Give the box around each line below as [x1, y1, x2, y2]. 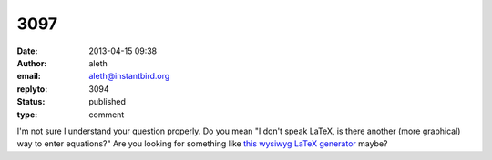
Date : [16, 45, 38, 56]
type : [16, 109, 38, 120]
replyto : [16, 83, 48, 95]
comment [88, 109, 125, 120]
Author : [16, 57, 47, 68]
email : [16, 71, 41, 82]
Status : [16, 96, 46, 107]
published [88, 96, 127, 107]
